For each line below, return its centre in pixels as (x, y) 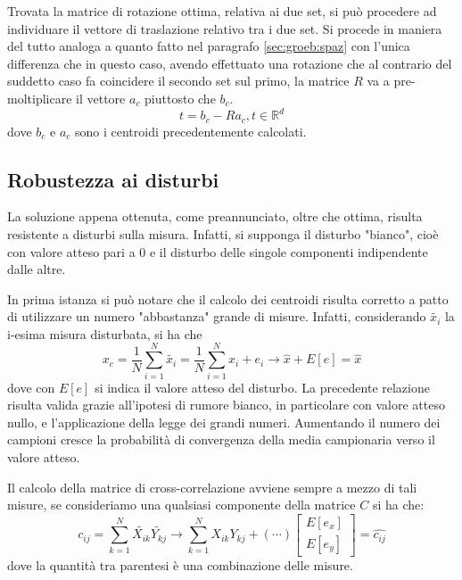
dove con (31, 387)
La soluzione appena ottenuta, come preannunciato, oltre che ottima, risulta (215, 216)
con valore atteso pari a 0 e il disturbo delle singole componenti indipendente (218, 251)
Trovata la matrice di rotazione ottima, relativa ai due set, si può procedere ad (222, 11)
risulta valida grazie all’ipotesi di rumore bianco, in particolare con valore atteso (226, 405)
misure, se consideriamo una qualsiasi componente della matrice (181, 505)
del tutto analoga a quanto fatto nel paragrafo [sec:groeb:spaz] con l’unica (209, 46)
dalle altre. (37, 269)
